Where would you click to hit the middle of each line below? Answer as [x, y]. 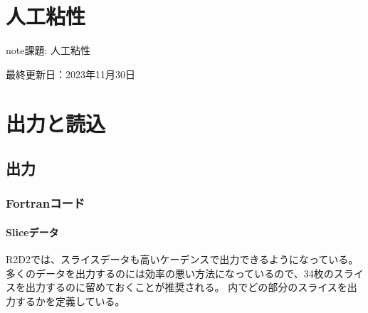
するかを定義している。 [70, 301]
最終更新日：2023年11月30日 [70, 74]
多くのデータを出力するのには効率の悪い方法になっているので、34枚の [170, 273]
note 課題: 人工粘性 [48, 50]
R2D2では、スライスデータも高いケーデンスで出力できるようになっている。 [182, 259]
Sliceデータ [32, 232]
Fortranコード [46, 203]
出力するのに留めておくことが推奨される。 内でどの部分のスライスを [186, 287]
